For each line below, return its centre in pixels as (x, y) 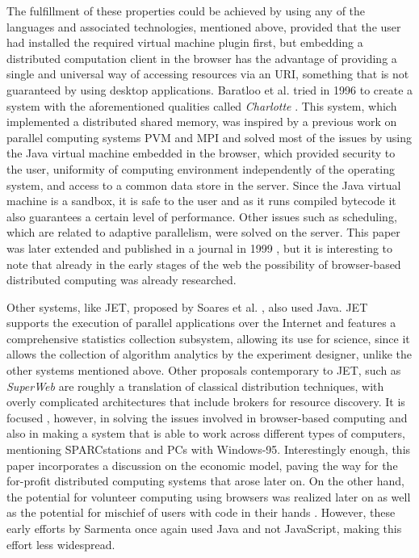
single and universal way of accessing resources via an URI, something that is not (208, 74)
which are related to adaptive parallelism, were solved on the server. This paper (203, 232)
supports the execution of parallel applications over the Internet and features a (201, 323)
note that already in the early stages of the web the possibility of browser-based (204, 264)
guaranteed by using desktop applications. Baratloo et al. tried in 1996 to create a (210, 89)
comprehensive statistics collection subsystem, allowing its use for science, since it (208, 338)
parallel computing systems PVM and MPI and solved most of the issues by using (209, 137)
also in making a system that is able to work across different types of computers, (206, 433)
